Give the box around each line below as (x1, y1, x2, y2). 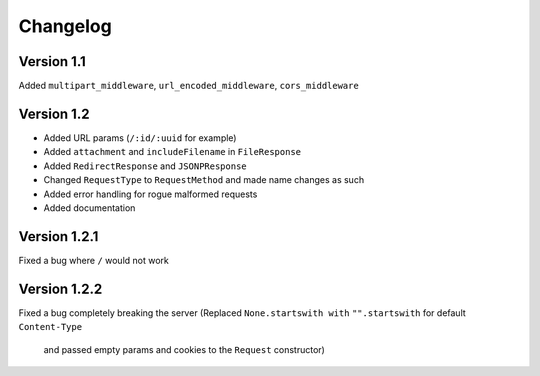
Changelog (18, 15, 112, 37)
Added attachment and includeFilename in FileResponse (43, 146, 302, 158)
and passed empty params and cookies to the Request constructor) (43, 343, 325, 355)
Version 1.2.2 (18, 280, 103, 297)
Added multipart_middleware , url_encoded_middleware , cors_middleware (18, 80, 359, 92)
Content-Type (18, 321, 83, 333)
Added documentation (43, 201, 136, 214)
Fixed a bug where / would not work (18, 254, 169, 266)
